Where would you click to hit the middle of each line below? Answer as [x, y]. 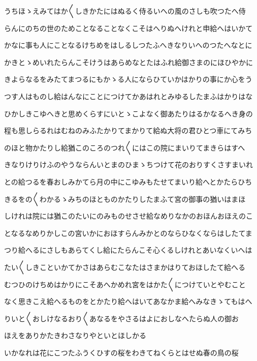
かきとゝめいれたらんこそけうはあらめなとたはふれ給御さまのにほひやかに [128, 62]
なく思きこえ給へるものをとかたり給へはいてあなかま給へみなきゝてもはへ [128, 301]
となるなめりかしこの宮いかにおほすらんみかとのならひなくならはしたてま [128, 233]
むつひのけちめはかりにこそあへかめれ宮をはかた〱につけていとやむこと [125, 284]
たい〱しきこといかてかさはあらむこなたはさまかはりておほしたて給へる [125, 267]
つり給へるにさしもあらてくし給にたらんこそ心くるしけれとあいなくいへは [128, 250]
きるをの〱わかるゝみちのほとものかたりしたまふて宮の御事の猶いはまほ [125, 199]
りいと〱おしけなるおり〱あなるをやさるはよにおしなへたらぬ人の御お [121, 318]
